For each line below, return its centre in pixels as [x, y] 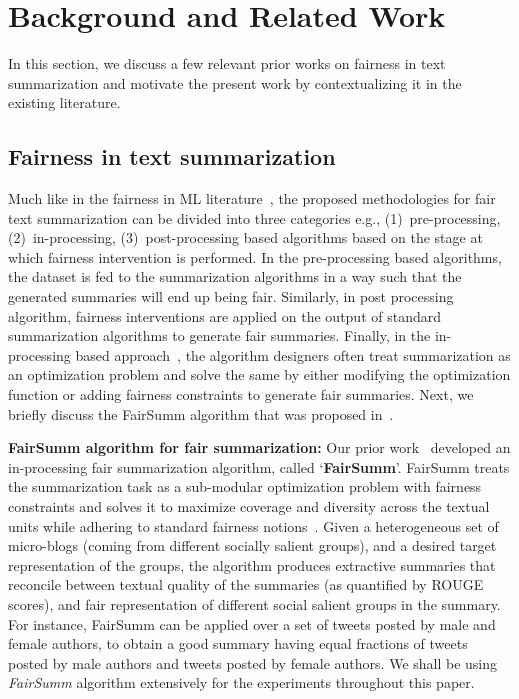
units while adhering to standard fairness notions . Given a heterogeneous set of [253, 525]
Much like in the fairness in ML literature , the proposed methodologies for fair [252, 198]
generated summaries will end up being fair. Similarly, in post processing [231, 296]
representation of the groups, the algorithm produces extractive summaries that [252, 564]
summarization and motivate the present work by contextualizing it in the [235, 82]
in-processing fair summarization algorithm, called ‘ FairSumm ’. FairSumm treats [259, 466]
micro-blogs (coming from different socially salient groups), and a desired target [252, 545]
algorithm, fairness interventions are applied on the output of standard [225, 315]
